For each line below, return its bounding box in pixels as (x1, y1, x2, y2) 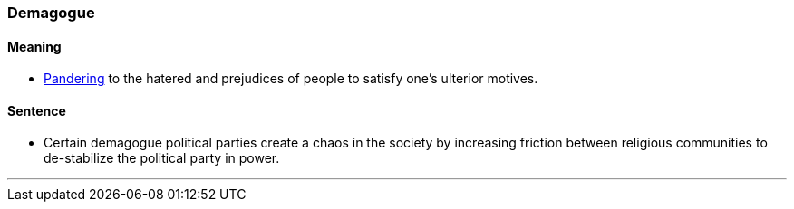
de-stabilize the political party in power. (44, 150, 280, 166)
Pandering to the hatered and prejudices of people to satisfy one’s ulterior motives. (44, 71, 538, 87)
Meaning (7, 38, 62, 54)
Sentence (7, 102, 66, 119)
